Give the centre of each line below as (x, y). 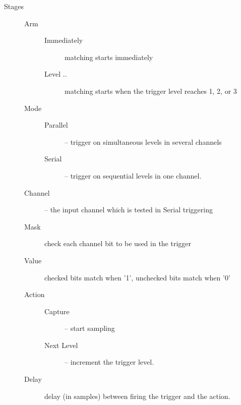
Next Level (61, 345)
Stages (14, 6)
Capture (57, 311)
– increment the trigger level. (109, 362)
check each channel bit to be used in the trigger (118, 243)
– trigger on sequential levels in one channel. (133, 175)
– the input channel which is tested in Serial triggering (129, 210)
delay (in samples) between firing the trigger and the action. (137, 396)
